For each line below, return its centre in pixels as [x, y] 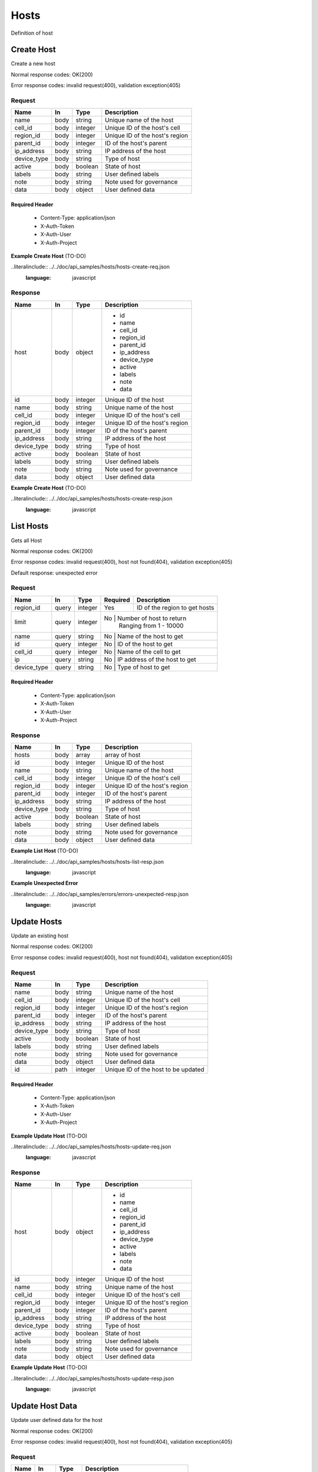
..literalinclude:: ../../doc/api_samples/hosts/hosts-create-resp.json [92, 499]
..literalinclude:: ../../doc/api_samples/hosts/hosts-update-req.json [91, 1146]
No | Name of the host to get [144, 636]
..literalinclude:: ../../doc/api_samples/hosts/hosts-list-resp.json [87, 861]
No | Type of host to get [137, 667]
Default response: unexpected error [54, 573]
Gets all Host [26, 540]
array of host [123, 755]
